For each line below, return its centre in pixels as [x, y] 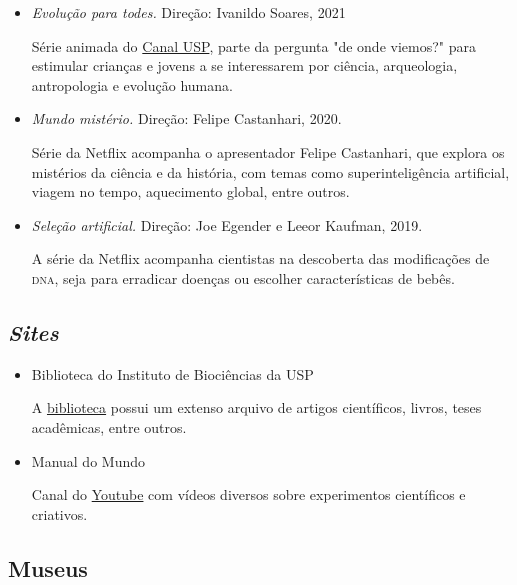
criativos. [59, 513]
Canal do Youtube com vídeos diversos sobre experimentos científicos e [248, 494]
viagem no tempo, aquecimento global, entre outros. [190, 191]
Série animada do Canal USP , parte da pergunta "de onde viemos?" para [253, 45]
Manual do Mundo [88, 460]
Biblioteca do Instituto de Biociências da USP [172, 373]
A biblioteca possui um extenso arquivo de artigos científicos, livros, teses [256, 407]
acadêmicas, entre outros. [109, 426]
